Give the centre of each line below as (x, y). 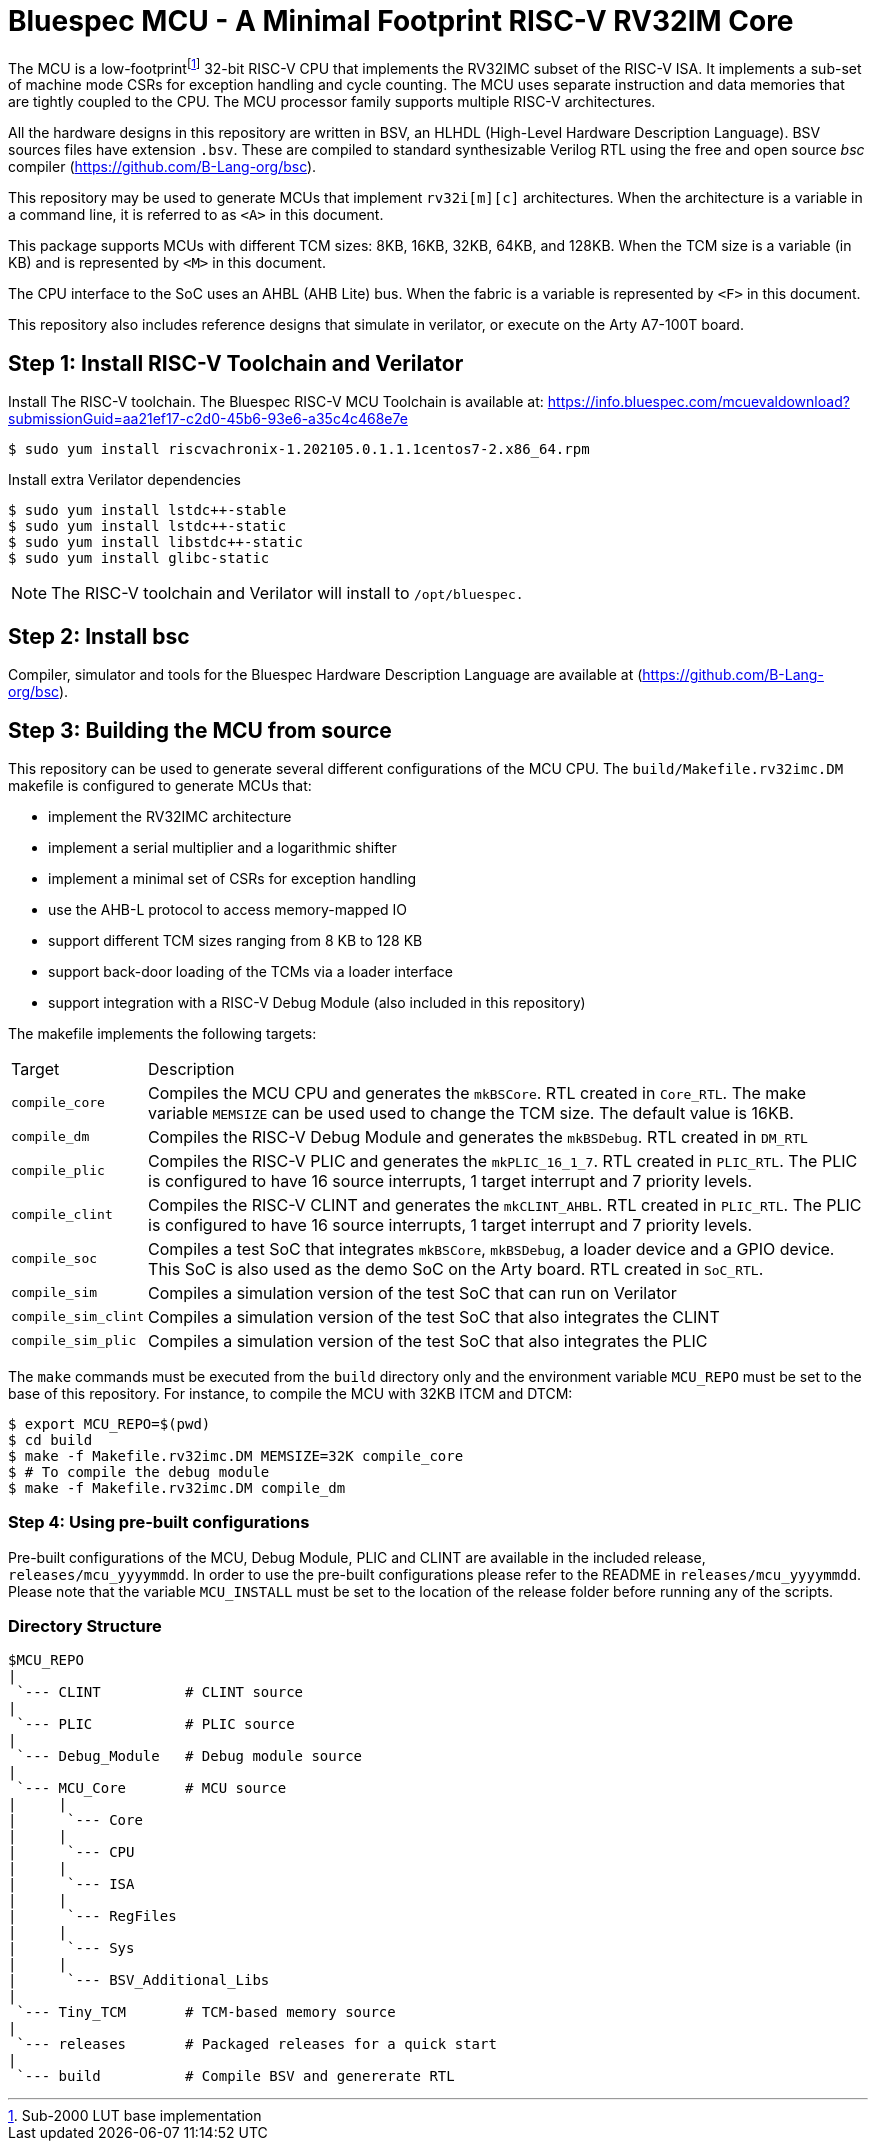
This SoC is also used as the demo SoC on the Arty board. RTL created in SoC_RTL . (456, 1268)
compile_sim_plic (74, 1341)
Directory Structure (85, 1626)
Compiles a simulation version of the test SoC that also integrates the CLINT (434, 1316)
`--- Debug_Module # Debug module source (189, 1756)
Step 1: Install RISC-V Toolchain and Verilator (236, 363)
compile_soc (54, 1259)
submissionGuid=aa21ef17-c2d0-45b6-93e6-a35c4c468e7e (208, 419)
